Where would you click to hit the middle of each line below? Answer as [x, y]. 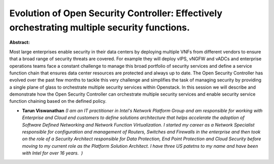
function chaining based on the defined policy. [58, 101]
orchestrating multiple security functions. [100, 27]
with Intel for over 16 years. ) [53, 153]
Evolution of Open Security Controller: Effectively [116, 13]
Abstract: [20, 43]
